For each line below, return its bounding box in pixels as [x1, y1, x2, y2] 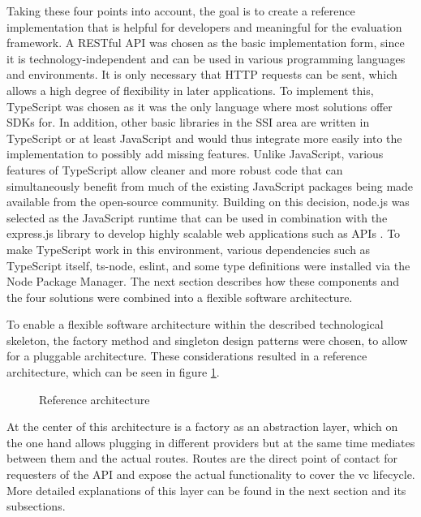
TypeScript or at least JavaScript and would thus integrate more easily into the [6, 129, 402, 146]
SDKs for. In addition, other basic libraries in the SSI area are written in [6, 114, 370, 131]
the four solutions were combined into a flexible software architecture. [6, 288, 353, 305]
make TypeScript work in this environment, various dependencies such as [6, 240, 371, 257]
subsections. [6, 498, 66, 515]
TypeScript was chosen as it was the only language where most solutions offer [6, 97, 393, 114]
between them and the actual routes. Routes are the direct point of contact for [6, 450, 397, 467]
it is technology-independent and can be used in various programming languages [6, 50, 406, 67]
